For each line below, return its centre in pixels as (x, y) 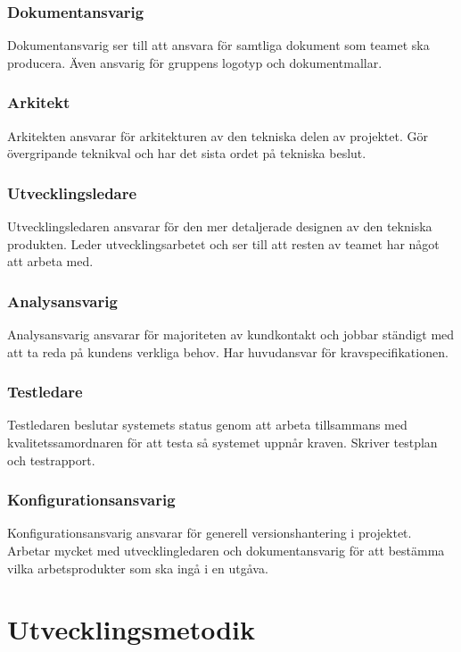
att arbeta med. (50, 261)
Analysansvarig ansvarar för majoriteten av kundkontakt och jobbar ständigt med (231, 334)
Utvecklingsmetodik (132, 629)
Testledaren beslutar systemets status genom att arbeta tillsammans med (207, 425)
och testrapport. (51, 460)
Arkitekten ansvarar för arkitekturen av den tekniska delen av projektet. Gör (218, 135)
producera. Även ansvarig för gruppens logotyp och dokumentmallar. (195, 62)
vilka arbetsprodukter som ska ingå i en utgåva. (138, 568)
